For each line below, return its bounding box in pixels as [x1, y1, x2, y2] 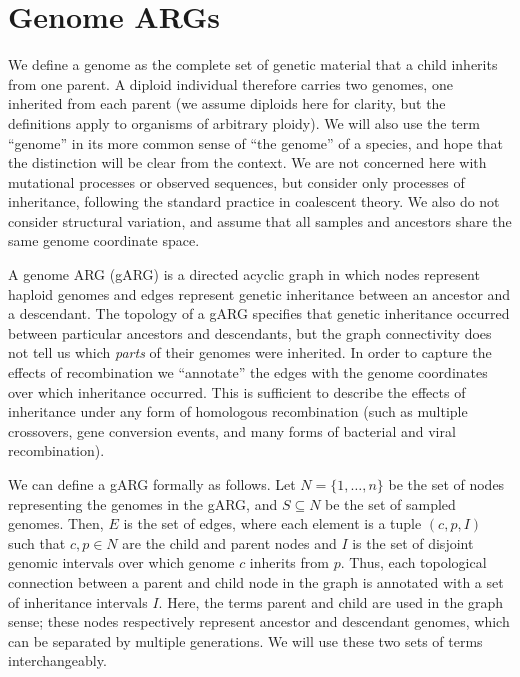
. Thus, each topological [340, 552, 487, 573]
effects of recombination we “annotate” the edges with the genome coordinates [8, 362, 488, 383]
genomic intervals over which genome [8, 552, 235, 573]
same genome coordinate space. [8, 230, 200, 251]
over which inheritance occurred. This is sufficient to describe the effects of [8, 381, 466, 402]
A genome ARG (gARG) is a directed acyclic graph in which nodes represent [8, 264, 480, 285]
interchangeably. [8, 650, 107, 671]
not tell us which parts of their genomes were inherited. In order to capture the [8, 342, 492, 363]
